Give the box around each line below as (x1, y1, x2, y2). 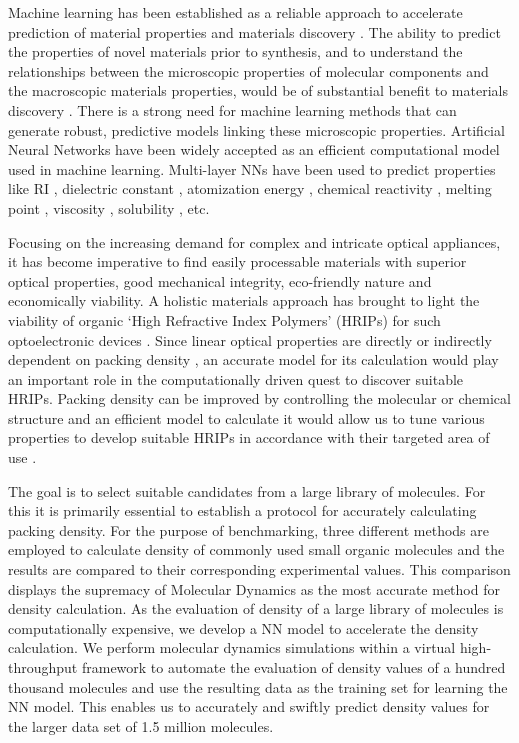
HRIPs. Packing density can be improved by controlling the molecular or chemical (8, 388, 511, 409)
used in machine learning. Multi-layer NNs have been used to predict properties (8, 158, 496, 179)
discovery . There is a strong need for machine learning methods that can (8, 99, 457, 120)
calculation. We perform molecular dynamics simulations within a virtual (8, 637, 456, 658)
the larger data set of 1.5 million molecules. (8, 715, 274, 736)
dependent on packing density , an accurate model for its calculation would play (8, 349, 499, 370)
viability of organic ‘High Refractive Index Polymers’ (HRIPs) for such (8, 309, 441, 330)
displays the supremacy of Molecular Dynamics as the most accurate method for (8, 578, 500, 599)
